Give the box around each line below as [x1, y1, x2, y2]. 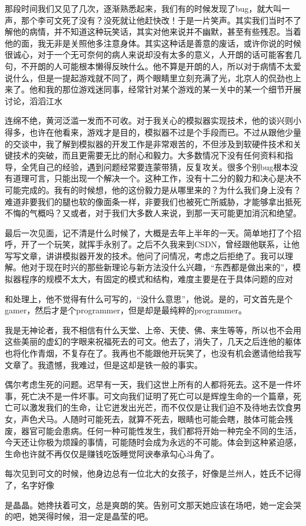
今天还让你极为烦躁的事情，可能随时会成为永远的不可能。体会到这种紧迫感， [5, 436, 301, 448]
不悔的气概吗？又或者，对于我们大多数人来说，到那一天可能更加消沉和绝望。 [5, 207, 301, 219]
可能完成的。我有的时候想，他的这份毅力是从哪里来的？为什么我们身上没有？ [5, 183, 301, 196]
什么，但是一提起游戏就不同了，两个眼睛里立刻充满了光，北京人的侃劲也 [12, 71, 293, 84]
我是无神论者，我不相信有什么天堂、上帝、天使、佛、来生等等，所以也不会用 [5, 323, 301, 336]
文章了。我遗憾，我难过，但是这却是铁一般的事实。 [5, 358, 202, 370]
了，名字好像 [5, 478, 54, 491]
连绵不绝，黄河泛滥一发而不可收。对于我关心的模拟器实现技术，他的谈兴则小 [5, 114, 301, 127]
